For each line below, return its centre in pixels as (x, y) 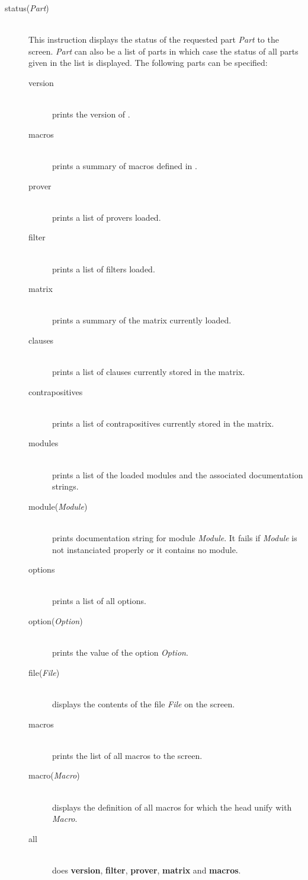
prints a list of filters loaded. (104, 269)
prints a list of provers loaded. (107, 217)
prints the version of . (91, 114)
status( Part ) (27, 8)
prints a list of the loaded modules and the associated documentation (178, 474)
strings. (65, 486)
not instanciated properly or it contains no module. (145, 549)
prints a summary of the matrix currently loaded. (142, 320)
